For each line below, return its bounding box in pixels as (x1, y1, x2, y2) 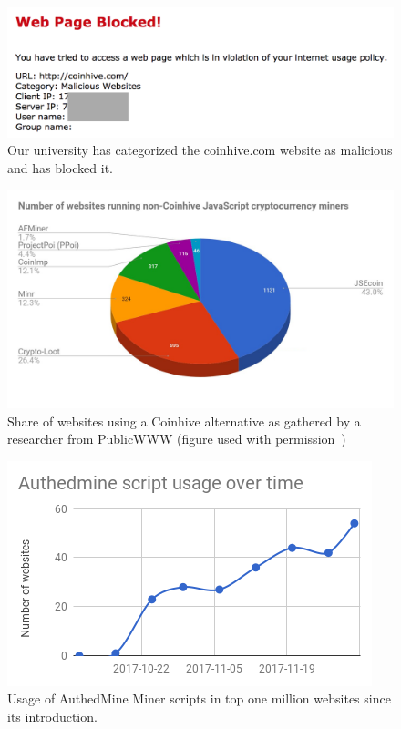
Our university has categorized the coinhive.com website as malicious (7, 140, 393, 159)
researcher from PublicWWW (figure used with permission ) (7, 429, 346, 448)
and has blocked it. (7, 159, 113, 178)
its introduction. (7, 706, 98, 725)
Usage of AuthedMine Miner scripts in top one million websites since (7, 689, 391, 708)
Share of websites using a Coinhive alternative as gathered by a (7, 411, 361, 430)
